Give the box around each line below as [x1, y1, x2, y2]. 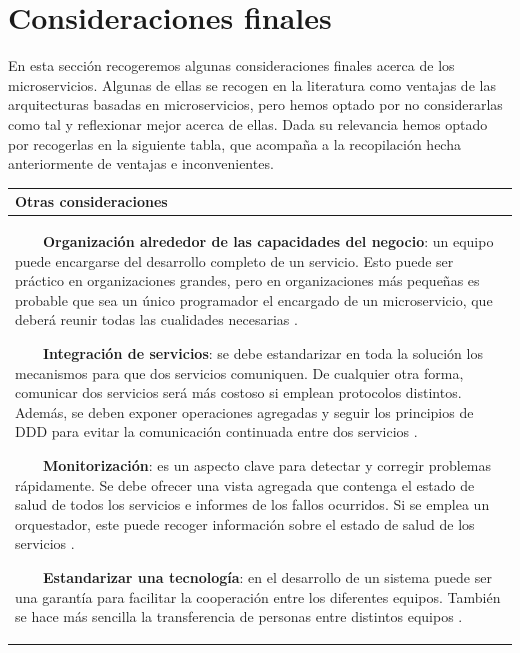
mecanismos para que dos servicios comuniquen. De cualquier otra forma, [15, 362, 464, 383]
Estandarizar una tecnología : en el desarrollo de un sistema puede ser [43, 566, 492, 587]
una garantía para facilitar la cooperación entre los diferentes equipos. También [15, 586, 501, 607]
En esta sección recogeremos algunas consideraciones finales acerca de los [8, 55, 455, 76]
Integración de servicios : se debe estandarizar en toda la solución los [43, 343, 483, 363]
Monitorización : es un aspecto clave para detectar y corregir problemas [43, 454, 492, 475]
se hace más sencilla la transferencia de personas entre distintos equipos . [15, 606, 463, 627]
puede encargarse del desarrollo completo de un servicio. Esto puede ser [15, 250, 454, 271]
